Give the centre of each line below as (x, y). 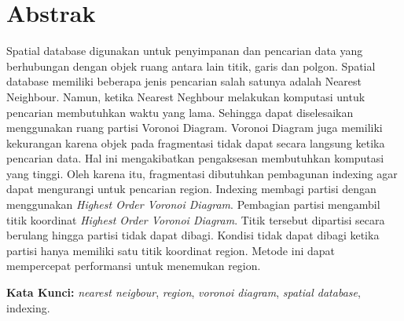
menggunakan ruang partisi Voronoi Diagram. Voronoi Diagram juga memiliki (195, 128)
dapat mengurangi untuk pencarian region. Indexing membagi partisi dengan (191, 189)
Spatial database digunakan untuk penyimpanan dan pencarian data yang (185, 51)
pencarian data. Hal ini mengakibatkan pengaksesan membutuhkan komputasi (195, 158)
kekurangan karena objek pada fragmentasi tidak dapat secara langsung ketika (196, 142)
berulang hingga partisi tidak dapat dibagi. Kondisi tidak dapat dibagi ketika (193, 235)
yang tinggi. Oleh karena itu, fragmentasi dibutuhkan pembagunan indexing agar (202, 173)
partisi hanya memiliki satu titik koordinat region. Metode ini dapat (171, 250)
